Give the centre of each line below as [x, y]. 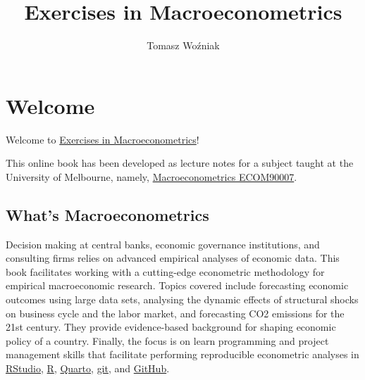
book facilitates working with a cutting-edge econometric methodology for [165, 271]
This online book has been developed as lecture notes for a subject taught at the [180, 163]
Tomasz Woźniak [183, 45]
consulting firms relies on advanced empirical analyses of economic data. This [173, 258]
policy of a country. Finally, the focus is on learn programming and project [167, 340]
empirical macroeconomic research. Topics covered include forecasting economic [177, 285]
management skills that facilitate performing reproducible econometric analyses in [182, 354]
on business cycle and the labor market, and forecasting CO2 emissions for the [175, 313]
